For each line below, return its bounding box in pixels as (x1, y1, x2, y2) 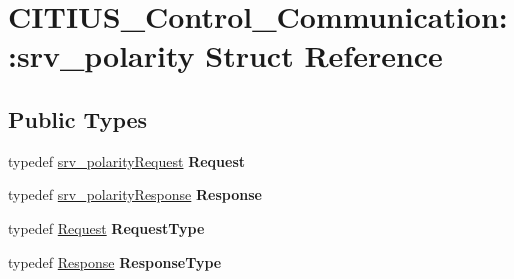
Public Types (8, 103, 148, 134)
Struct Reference (205, 35, 443, 76)
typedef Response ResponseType (8, 251, 222, 272)
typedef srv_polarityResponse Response (8, 184, 262, 205)
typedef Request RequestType (8, 217, 205, 238)
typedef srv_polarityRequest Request (8, 150, 246, 171)
